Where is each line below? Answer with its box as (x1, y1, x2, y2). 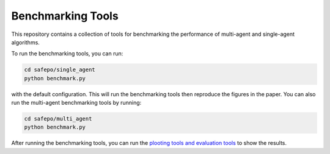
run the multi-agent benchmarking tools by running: (11, 99, 142, 107)
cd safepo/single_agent (24, 66, 96, 73)
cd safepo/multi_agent (24, 116, 92, 122)
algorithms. (11, 38, 40, 46)
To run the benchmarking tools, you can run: (11, 50, 123, 57)
